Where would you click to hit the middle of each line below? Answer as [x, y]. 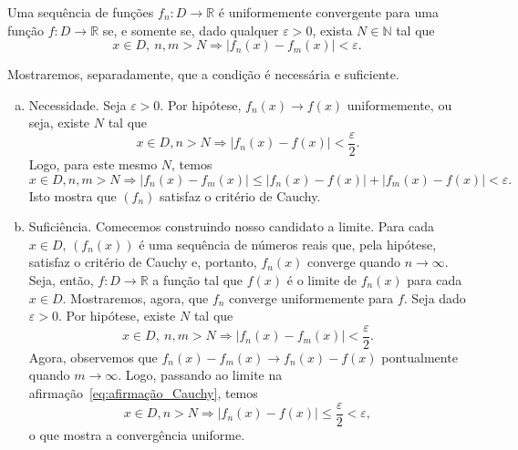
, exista [332, 30]
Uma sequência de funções [81, 12]
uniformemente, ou [399, 104]
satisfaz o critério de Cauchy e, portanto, [143, 262]
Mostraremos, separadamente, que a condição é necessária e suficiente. [203, 74]
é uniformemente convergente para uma [328, 12]
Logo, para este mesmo [93, 164]
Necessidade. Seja [78, 104]
